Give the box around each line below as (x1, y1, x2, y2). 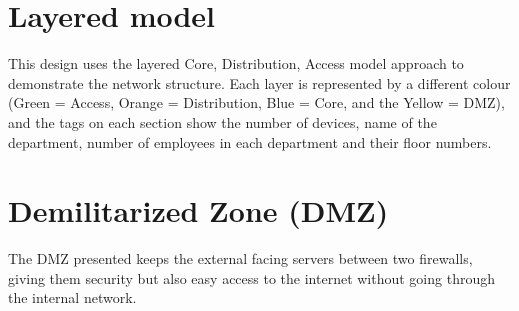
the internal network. (8, 287, 137, 308)
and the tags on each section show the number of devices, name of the (8, 111, 437, 132)
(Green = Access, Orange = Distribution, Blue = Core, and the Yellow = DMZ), (8, 92, 505, 113)
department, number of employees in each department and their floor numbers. (8, 131, 492, 152)
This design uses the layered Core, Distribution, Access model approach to (8, 53, 464, 74)
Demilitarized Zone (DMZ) (8, 190, 389, 231)
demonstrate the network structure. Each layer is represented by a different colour (8, 72, 511, 93)
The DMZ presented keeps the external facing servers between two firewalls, (8, 248, 473, 269)
